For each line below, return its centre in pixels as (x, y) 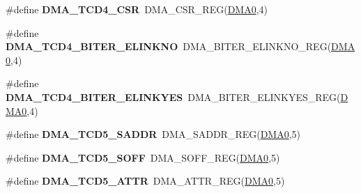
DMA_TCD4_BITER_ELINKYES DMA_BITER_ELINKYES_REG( (173, 96)
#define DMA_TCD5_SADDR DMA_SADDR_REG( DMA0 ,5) (153, 134)
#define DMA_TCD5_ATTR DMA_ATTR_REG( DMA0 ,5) (145, 181)
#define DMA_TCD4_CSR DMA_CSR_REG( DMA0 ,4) (137, 9)
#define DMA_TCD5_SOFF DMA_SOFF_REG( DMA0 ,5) (143, 157)
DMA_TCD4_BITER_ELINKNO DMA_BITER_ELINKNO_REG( (169, 46)
